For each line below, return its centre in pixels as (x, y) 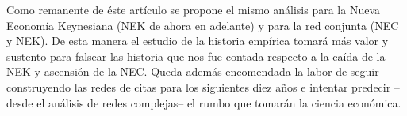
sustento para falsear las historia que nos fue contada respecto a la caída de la (196, 56)
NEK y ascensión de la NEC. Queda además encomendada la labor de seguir (193, 71)
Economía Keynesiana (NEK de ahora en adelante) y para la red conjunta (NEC (203, 25)
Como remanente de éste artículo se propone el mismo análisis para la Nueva (194, 9)
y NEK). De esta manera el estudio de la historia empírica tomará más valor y (198, 41)
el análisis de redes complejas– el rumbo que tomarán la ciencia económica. (219, 102)
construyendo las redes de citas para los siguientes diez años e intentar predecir (199, 86)
